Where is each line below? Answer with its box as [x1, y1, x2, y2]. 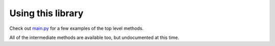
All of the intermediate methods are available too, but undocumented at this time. [9, 34, 179, 40]
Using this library [9, 8, 84, 19]
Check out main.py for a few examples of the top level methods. [9, 25, 144, 31]
